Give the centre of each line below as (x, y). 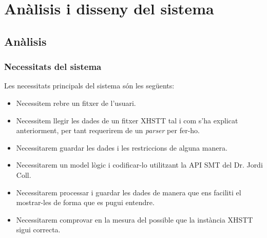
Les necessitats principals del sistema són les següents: (89, 86)
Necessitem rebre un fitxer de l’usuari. (76, 103)
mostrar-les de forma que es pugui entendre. (85, 202)
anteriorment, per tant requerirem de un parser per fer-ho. (108, 130)
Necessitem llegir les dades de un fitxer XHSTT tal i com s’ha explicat (127, 120)
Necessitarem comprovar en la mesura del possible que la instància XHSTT (135, 219)
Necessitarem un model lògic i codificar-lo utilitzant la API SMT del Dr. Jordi (139, 165)
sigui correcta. (38, 230)
